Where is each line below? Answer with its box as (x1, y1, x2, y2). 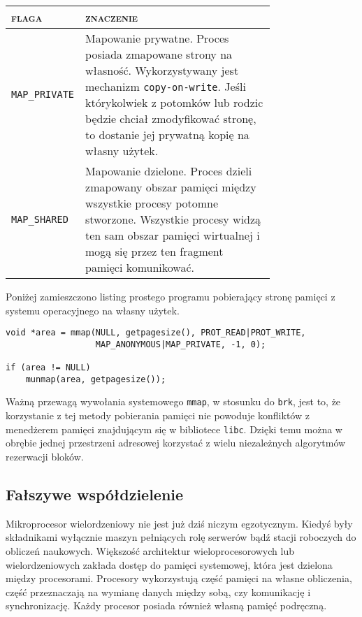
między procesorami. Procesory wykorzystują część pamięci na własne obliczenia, (6, 571, 352, 586)
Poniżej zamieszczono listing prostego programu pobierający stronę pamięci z (6, 289, 335, 303)
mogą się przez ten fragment (85, 243, 224, 259)
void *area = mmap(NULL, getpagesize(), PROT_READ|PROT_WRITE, (6, 328, 306, 338)
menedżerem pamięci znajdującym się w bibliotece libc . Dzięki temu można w (6, 421, 342, 436)
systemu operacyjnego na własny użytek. (6, 303, 180, 317)
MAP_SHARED (11, 213, 68, 225)
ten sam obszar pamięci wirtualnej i (85, 227, 260, 243)
